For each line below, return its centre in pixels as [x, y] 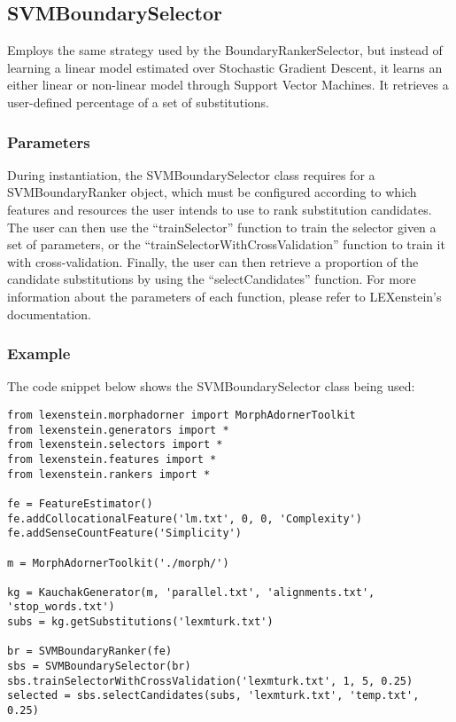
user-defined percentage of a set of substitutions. [139, 102]
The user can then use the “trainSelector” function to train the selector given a [222, 227]
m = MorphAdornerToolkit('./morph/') [118, 563]
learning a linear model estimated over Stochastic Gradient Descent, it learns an [225, 67]
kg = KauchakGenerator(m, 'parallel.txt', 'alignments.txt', [191, 592]
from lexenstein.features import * [112, 459]
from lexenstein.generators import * [118, 430]
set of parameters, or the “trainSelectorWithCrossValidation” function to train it [226, 244]
